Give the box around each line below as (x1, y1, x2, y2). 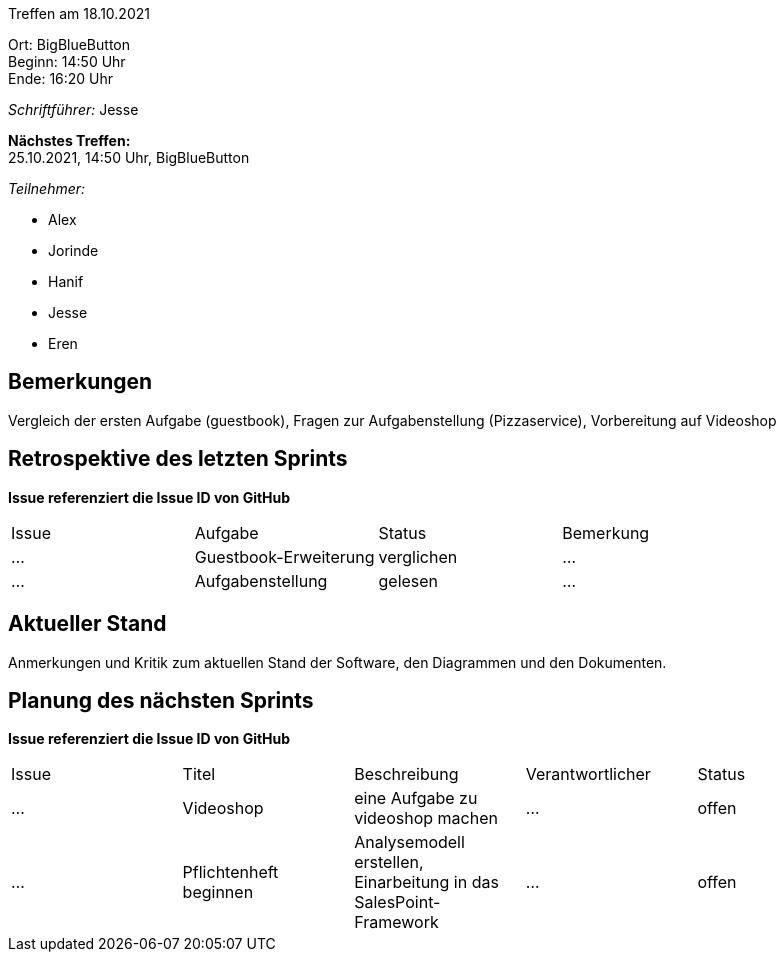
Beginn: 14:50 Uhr (8, 53, 126, 70)
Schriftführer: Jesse (8, 101, 139, 118)
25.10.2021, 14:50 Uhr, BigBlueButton (8, 149, 250, 166)
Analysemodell (354, 832, 465, 853)
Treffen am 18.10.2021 (8, 5, 150, 22)
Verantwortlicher (525, 764, 651, 785)
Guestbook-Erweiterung (194, 546, 375, 567)
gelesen (378, 570, 439, 591)
